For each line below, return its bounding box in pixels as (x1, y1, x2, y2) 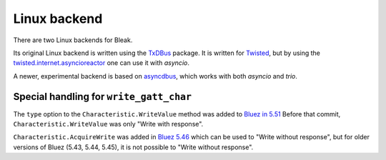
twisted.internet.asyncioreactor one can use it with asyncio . (13, 59, 189, 67)
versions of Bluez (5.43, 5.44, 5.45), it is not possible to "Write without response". (13, 143, 254, 151)
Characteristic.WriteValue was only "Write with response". (13, 120, 204, 129)
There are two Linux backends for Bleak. (13, 36, 133, 44)
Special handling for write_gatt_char (13, 90, 192, 103)
